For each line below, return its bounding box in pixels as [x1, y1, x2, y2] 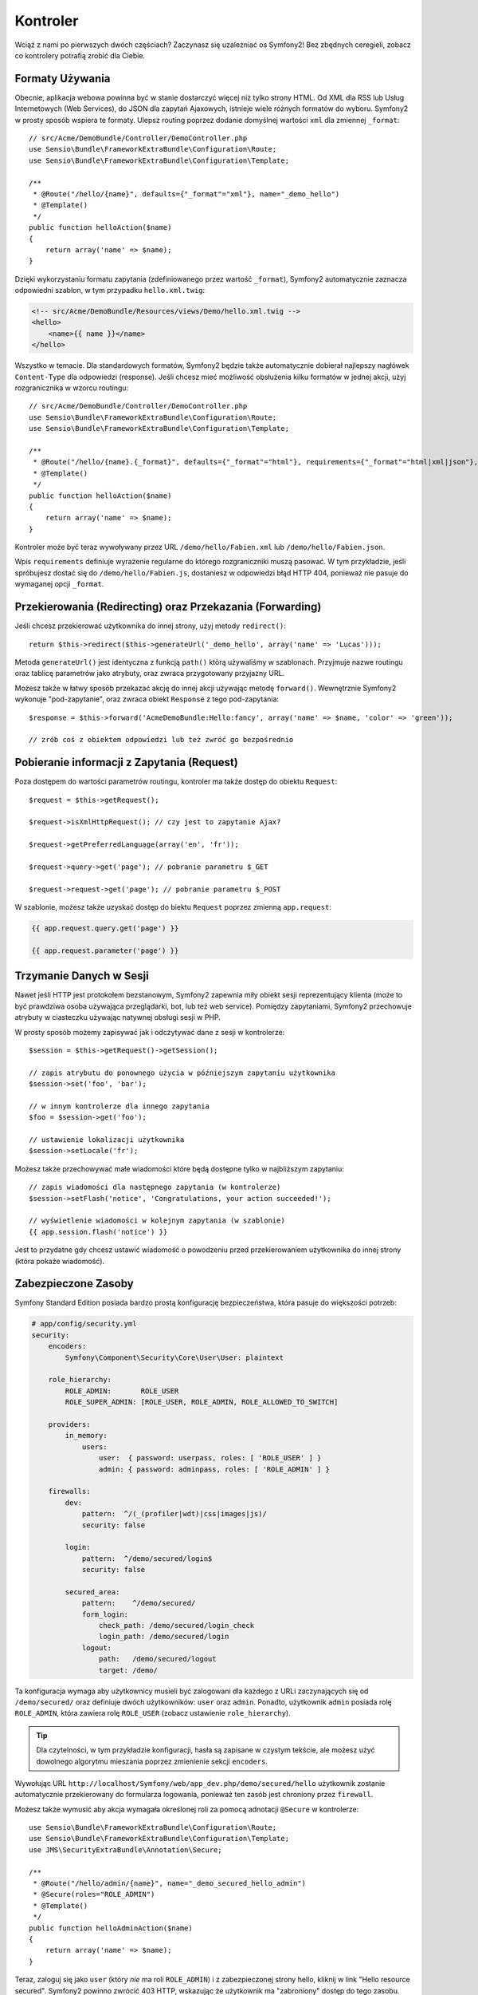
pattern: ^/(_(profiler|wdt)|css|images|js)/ [81, 1509, 267, 1519]
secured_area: [65, 1587, 120, 1596]
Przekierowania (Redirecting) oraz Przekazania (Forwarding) [14, 600, 322, 614]
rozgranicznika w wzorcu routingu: [14, 383, 129, 393]
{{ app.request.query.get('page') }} [31, 924, 179, 933]
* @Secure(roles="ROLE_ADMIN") [33, 1890, 155, 1899]
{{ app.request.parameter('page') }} [31, 946, 179, 955]
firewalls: [48, 1487, 91, 1496]
